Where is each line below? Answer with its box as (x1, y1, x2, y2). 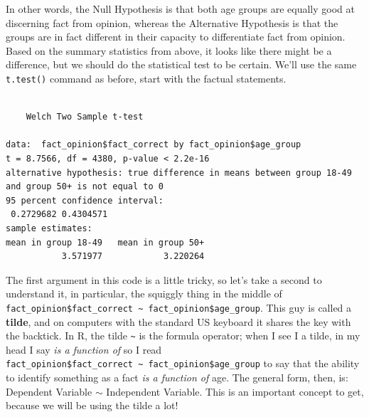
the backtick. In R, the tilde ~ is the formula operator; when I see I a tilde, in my (6, 328, 360, 343)
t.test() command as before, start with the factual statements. (6, 70, 287, 85)
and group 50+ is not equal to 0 (6, 181, 164, 192)
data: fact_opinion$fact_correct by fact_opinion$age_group (6, 139, 301, 150)
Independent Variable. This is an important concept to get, (106, 384, 364, 398)
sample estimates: (6, 223, 92, 233)
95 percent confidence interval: (6, 195, 164, 206)
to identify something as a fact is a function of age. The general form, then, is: (6, 370, 348, 385)
